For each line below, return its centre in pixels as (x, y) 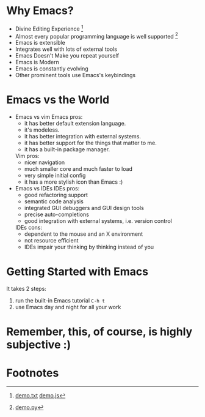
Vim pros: (27, 156)
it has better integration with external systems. (83, 137)
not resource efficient (51, 241)
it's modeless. (42, 130)
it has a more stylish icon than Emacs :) (74, 182)
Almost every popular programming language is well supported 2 (96, 36)
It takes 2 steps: (27, 289)
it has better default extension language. (75, 124)
